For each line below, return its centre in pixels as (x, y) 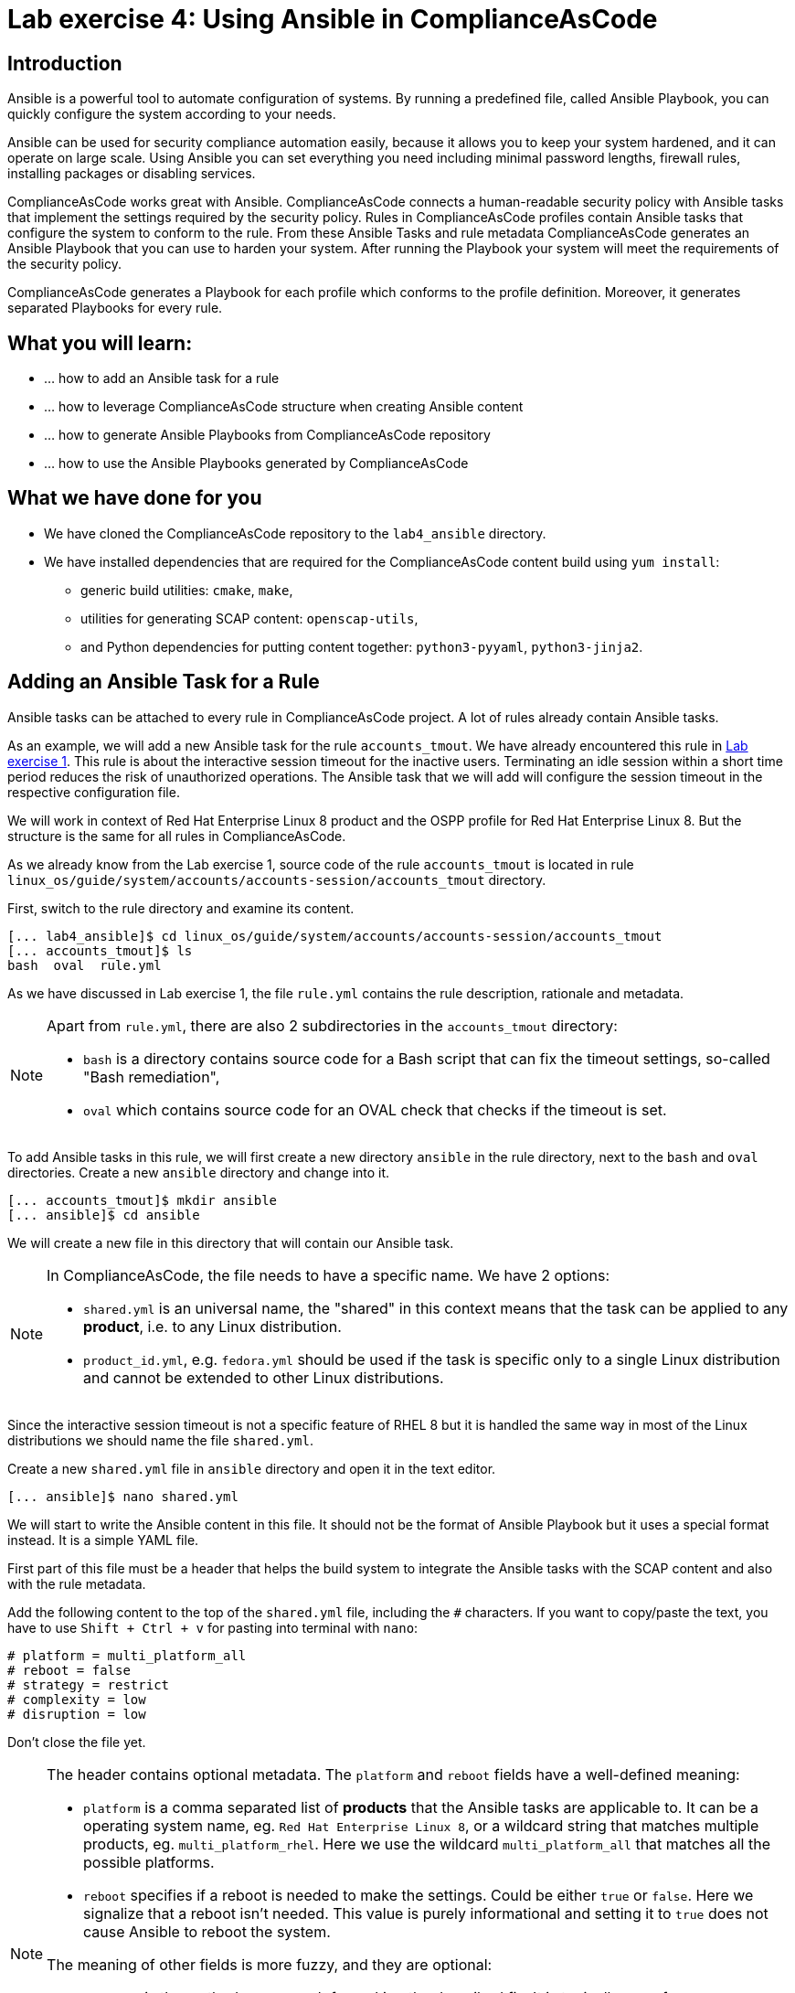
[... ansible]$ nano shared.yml (123, 1496)
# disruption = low (77, 1714)
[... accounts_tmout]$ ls (100, 950)
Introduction (65, 63)
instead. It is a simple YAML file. (103, 1540)
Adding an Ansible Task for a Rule (164, 682)
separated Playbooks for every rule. (115, 308)
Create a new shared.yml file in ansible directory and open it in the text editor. (252, 1468)
